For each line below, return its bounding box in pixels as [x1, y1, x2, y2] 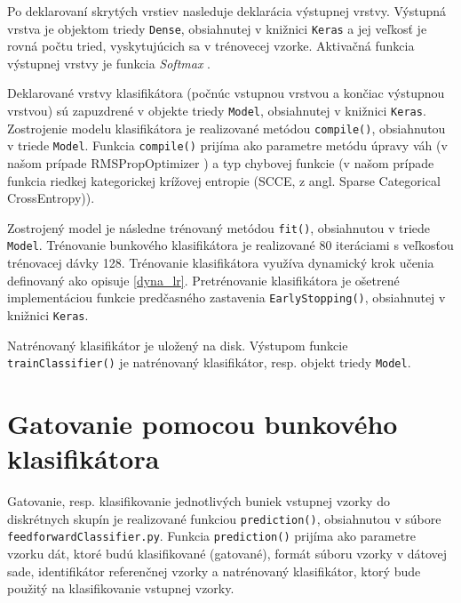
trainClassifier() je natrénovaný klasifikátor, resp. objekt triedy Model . [7, 353, 411, 372]
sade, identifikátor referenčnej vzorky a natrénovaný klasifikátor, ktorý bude [7, 561, 421, 580]
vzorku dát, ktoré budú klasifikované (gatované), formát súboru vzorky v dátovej [7, 544, 448, 563]
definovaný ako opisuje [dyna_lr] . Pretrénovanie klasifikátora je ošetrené [7, 270, 400, 289]
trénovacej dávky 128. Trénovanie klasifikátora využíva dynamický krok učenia [7, 253, 434, 272]
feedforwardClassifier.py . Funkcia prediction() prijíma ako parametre [7, 527, 416, 545]
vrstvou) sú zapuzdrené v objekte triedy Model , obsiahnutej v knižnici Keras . [7, 101, 426, 120]
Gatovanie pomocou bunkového [7, 406, 398, 442]
